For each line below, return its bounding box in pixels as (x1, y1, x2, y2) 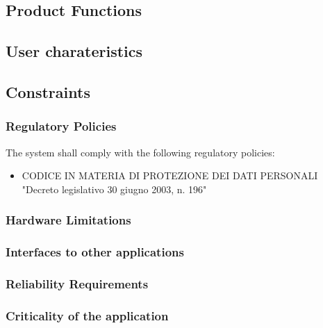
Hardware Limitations (6, 211, 131, 229)
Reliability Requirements (6, 274, 149, 292)
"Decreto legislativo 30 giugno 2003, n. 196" (22, 181, 207, 196)
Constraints (6, 81, 90, 102)
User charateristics (6, 40, 143, 62)
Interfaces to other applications (6, 243, 184, 261)
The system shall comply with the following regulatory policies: (6, 145, 275, 159)
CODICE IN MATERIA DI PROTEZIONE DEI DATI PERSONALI (22, 168, 318, 183)
